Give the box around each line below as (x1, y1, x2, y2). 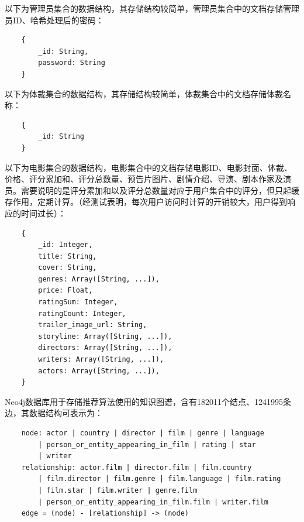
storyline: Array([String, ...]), (38, 332, 172, 341)
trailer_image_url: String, (38, 321, 147, 329)
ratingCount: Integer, (38, 309, 126, 318)
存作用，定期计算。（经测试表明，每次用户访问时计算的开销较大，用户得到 (5, 195, 287, 208)
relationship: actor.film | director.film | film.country (21, 463, 252, 472)
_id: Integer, (38, 241, 93, 249)
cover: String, (38, 263, 97, 272)
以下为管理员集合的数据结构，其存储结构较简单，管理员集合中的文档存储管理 (5, 2, 299, 14)
